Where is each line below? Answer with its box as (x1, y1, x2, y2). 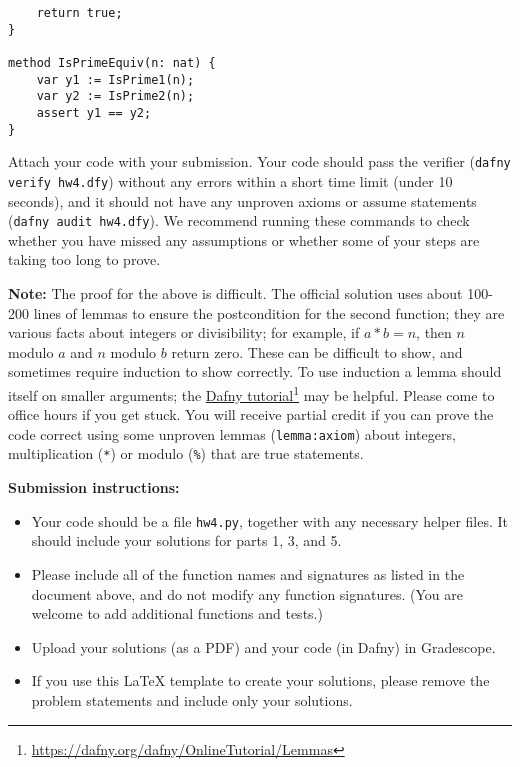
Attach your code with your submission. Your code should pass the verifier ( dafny (8, 151, 511, 172)
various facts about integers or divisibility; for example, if (8, 322, 360, 343)
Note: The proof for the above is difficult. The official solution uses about (8, 283, 463, 303)
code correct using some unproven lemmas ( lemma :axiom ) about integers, (8, 423, 456, 444)
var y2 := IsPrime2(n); (36, 89, 195, 104)
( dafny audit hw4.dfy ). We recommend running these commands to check (8, 210, 470, 231)
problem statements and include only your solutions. (31, 689, 353, 710)
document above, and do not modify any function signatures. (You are (31, 583, 463, 604)
